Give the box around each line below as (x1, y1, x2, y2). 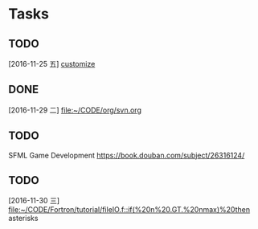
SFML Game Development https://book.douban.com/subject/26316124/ (8, 150, 245, 160)
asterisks (8, 214, 39, 223)
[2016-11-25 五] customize (8, 59, 96, 68)
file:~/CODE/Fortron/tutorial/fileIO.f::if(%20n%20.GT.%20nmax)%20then (8, 205, 251, 215)
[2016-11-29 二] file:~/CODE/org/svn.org (8, 105, 142, 115)
